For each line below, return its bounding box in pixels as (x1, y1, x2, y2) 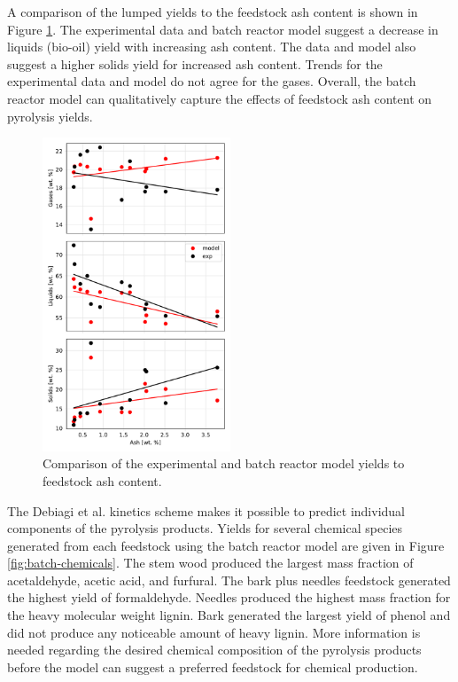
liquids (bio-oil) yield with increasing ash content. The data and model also (7, 37, 416, 56)
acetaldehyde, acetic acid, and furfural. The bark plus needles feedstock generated (7, 570, 451, 589)
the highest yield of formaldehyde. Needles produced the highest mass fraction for (7, 588, 451, 607)
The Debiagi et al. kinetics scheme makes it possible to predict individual (7, 501, 405, 520)
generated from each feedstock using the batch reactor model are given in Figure (7, 536, 445, 554)
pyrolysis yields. (7, 106, 93, 125)
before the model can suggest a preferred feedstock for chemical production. (7, 657, 418, 676)
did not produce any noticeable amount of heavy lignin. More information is (7, 623, 421, 641)
